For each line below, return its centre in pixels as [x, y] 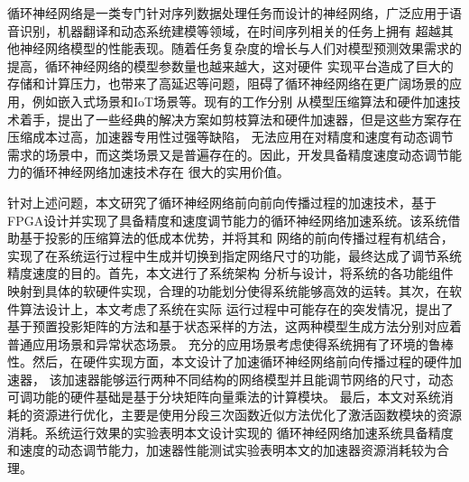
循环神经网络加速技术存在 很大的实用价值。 [161, 172]
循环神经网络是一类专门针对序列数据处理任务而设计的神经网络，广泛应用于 [228, 13]
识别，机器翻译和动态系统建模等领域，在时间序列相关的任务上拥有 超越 [230, 30]
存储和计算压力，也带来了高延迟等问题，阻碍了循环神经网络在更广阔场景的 [228, 83]
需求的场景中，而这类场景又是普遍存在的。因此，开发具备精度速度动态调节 [228, 154]
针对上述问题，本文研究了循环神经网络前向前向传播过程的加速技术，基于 [222, 202]
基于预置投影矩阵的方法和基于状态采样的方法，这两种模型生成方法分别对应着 [234, 326]
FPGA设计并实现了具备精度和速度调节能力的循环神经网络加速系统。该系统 [228, 220]
